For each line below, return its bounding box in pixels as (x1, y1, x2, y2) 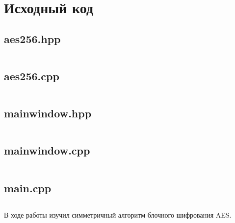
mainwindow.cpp (4, 143, 90, 158)
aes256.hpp (4, 31, 61, 46)
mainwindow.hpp (4, 106, 92, 121)
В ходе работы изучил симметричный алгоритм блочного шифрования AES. (4, 210, 232, 220)
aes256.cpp (4, 68, 59, 83)
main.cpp (4, 180, 52, 195)
